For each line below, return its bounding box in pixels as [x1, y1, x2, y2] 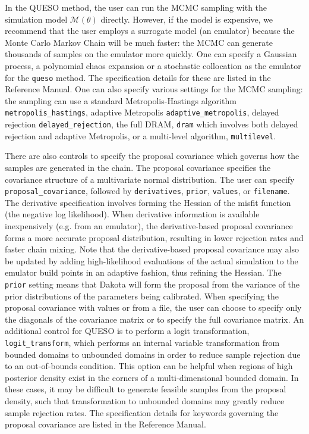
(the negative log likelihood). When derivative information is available [5, 208, 260, 220]
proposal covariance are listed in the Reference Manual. [5, 418, 206, 430]
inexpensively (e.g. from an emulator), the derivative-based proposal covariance [5, 220, 293, 232]
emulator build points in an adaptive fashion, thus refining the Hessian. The [5, 266, 282, 279]
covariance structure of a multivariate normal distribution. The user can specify [5, 173, 295, 185]
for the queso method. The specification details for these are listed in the [5, 71, 271, 83]
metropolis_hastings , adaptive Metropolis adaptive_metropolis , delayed [5, 106, 279, 118]
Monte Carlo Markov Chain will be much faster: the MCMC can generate [5, 36, 273, 48]
